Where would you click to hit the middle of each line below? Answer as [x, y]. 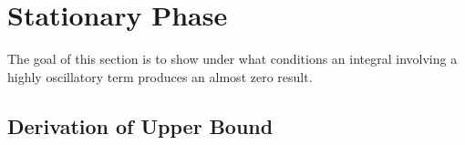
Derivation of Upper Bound [140, 125]
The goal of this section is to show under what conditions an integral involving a [232, 59]
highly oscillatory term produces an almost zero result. [160, 76]
